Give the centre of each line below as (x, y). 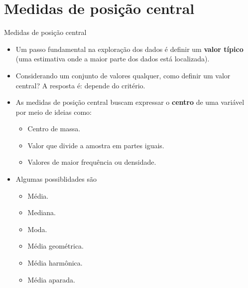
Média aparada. (51, 279)
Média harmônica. (55, 263)
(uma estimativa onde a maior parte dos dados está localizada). (113, 59)
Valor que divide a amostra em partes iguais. (96, 145)
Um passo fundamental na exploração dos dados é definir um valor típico (129, 49)
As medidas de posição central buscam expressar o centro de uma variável (130, 102)
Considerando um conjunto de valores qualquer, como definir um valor (123, 75)
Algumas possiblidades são (56, 179)
